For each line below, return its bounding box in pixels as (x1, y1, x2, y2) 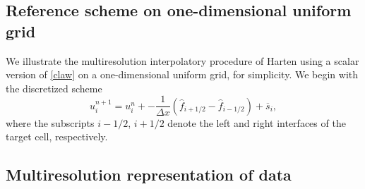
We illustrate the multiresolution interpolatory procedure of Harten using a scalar (6, 53, 359, 68)
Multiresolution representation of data (6, 164, 292, 185)
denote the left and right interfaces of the (167, 115, 346, 130)
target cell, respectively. (6, 129, 108, 144)
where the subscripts (6, 115, 95, 130)
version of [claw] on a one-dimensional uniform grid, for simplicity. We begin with (6, 67, 358, 82)
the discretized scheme (6, 80, 102, 95)
